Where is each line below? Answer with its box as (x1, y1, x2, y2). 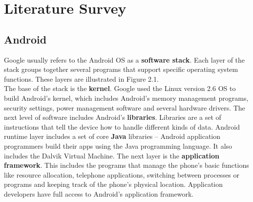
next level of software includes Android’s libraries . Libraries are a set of (4, 112, 221, 122)
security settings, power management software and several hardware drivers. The (4, 102, 245, 112)
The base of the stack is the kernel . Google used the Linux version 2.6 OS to (4, 83, 236, 93)
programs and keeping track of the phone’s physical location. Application (4, 179, 223, 189)
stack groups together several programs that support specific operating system (4, 64, 238, 74)
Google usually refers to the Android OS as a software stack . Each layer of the (4, 54, 245, 65)
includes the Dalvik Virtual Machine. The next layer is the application (4, 150, 220, 160)
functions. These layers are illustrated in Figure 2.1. (4, 73, 159, 84)
